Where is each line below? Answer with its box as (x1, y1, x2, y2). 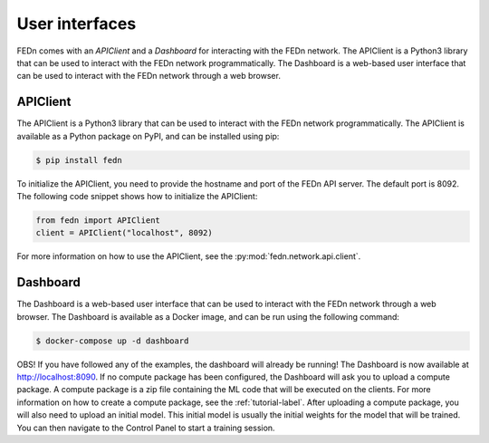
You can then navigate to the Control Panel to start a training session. (16, 422, 275, 433)
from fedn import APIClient (35, 215, 160, 226)
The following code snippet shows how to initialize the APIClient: (16, 190, 258, 201)
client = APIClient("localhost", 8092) (35, 227, 213, 238)
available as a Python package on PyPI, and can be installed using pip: (16, 130, 280, 141)
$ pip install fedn (35, 155, 122, 165)
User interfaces (16, 14, 137, 34)
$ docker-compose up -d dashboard (35, 335, 189, 346)
